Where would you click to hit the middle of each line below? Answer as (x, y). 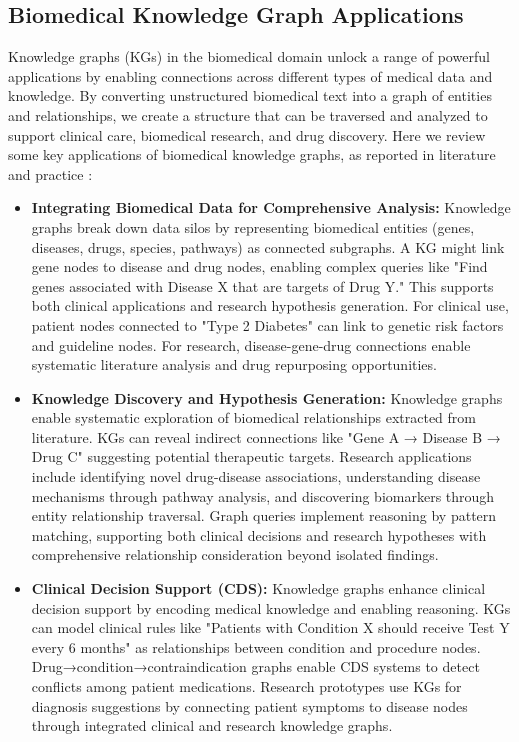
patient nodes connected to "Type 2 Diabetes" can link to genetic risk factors (267, 324)
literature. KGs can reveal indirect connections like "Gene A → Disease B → (266, 436)
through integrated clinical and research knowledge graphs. (212, 725)
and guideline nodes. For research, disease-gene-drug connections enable (251, 344)
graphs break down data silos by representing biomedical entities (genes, (253, 226)
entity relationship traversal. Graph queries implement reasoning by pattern (264, 515)
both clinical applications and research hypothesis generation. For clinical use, (270, 305)
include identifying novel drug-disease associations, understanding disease (256, 476)
